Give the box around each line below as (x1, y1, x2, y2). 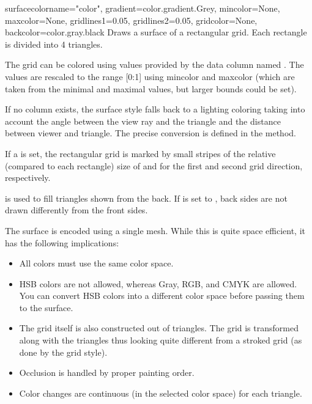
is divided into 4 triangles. (5, 37, 103, 50)
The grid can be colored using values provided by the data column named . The (5, 58, 304, 71)
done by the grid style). (19, 345, 108, 358)
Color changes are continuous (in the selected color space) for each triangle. (19, 386, 302, 399)
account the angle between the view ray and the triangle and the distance (5, 114, 281, 127)
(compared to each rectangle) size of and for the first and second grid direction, (5, 159, 303, 172)
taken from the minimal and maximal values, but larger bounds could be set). (5, 82, 297, 95)
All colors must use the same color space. (19, 257, 174, 270)
